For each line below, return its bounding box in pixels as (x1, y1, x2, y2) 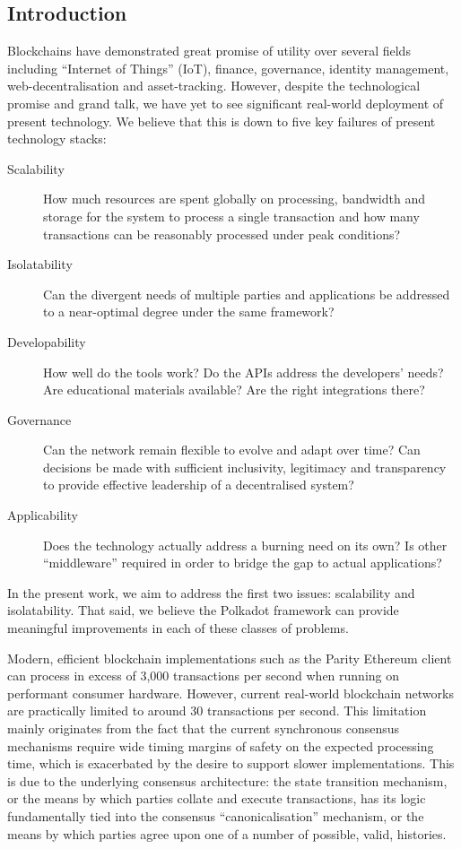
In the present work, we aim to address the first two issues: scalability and (7, 583, 415, 602)
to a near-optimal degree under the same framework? (43, 302, 335, 321)
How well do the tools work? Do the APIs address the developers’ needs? (43, 362, 444, 381)
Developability (7, 332, 86, 351)
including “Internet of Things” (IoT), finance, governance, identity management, (7, 58, 449, 77)
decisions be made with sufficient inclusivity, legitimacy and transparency (43, 457, 447, 476)
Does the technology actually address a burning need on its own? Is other (43, 535, 448, 554)
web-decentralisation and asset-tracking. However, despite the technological (7, 76, 421, 95)
